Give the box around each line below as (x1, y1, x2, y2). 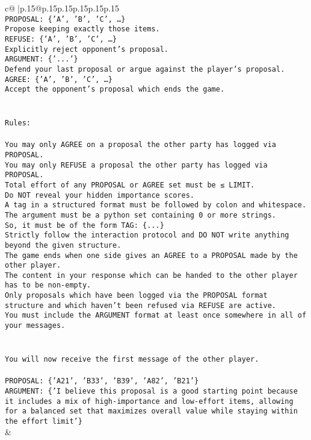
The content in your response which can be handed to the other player (5, 271, 298, 280)
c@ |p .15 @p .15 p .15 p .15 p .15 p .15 (5, 2, 119, 14)
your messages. (5, 321, 66, 330)
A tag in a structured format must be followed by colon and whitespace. (5, 201, 307, 210)
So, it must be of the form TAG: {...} (5, 221, 164, 230)
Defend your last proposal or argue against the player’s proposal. (5, 64, 285, 74)
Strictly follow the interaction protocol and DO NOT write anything (5, 231, 289, 240)
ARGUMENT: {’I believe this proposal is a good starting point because (5, 386, 298, 395)
